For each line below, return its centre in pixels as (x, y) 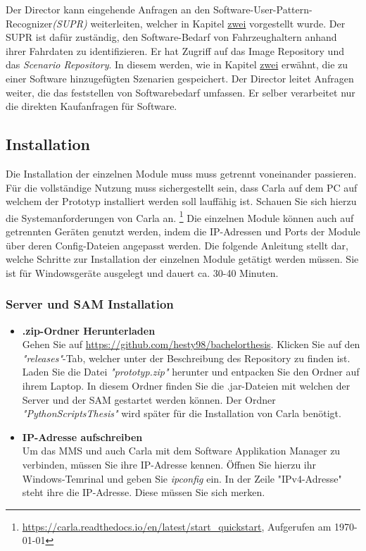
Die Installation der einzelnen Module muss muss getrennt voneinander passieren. (181, 173)
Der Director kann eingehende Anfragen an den (108, 9)
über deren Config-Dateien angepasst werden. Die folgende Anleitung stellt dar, (177, 245)
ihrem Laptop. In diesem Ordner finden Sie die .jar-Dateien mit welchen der (186, 385)
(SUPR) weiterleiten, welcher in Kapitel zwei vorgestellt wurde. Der (199, 23)
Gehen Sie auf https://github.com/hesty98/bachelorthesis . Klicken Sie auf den (191, 344)
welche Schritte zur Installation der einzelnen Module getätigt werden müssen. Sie (182, 259)
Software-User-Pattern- (263, 9)
